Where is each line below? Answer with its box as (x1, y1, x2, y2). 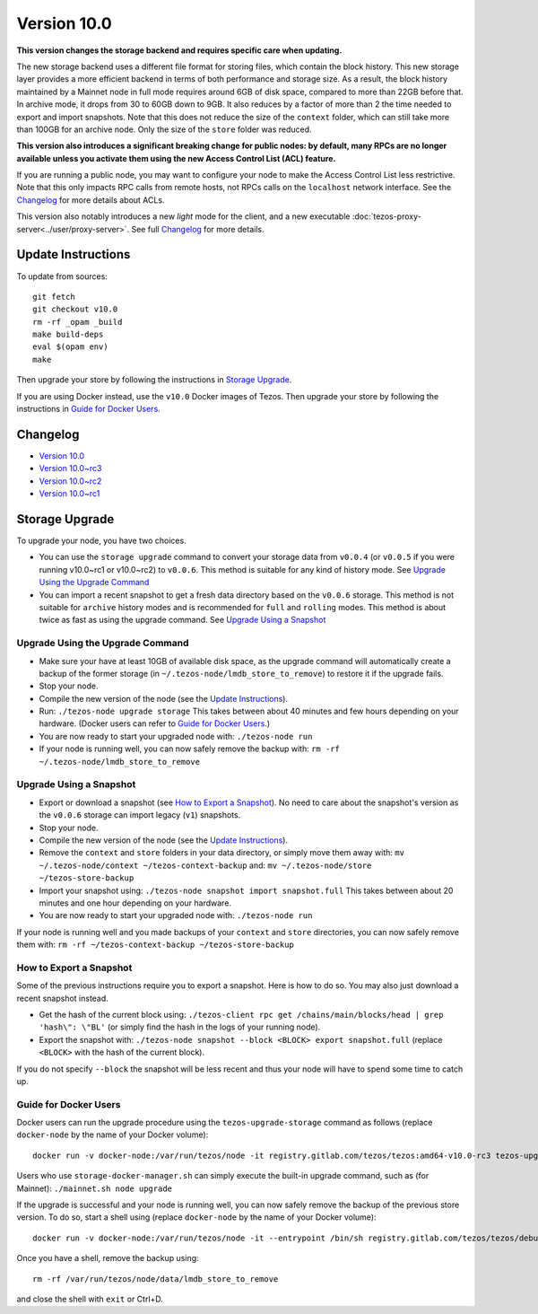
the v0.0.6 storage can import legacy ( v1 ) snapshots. (39, 810, 241, 820)
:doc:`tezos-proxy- (351, 211, 421, 222)
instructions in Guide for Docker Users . (16, 404, 161, 415)
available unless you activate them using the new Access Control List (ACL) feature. (16, 153, 336, 163)
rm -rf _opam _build (32, 317, 123, 327)
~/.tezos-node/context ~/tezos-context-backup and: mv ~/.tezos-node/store (39, 860, 372, 871)
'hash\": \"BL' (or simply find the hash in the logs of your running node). (39, 1021, 321, 1032)
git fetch (32, 292, 75, 302)
